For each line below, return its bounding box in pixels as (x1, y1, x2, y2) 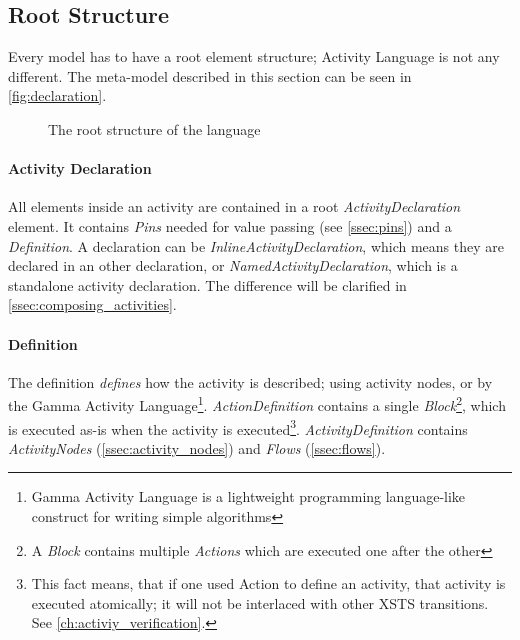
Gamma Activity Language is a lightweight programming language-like (31, 486, 466, 507)
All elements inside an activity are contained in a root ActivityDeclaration (8, 196, 461, 217)
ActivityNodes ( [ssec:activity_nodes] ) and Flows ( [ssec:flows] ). (8, 437, 386, 458)
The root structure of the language (48, 118, 261, 139)
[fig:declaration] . (8, 85, 107, 106)
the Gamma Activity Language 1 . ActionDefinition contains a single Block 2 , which (8, 392, 506, 415)
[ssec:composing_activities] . (8, 294, 177, 315)
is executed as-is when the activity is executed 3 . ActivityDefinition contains (8, 415, 468, 439)
